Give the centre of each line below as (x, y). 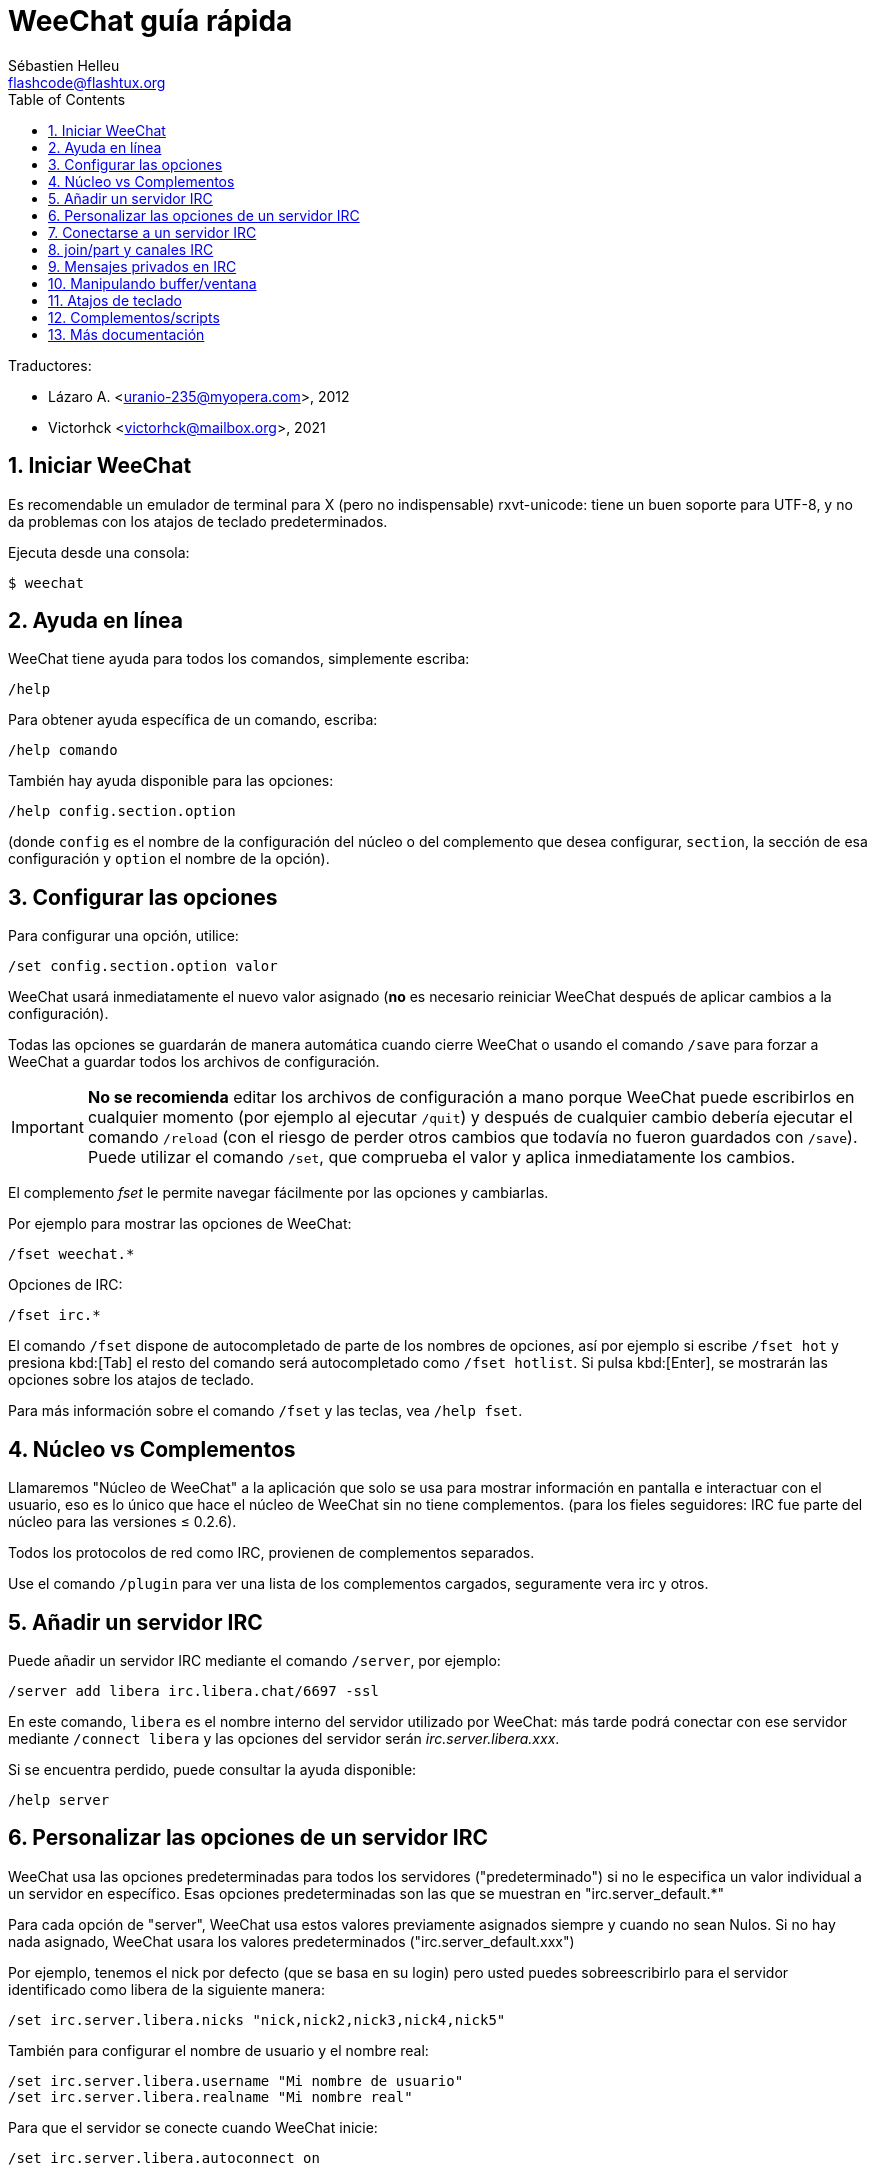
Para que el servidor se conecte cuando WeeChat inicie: (193, 2127)
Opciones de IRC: (65, 1285)
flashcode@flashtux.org (87, 82)
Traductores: (50, 365)
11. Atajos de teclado (115, 300)
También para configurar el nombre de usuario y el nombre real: (218, 2050)
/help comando (63, 750)
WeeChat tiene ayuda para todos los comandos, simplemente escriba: (239, 659)
